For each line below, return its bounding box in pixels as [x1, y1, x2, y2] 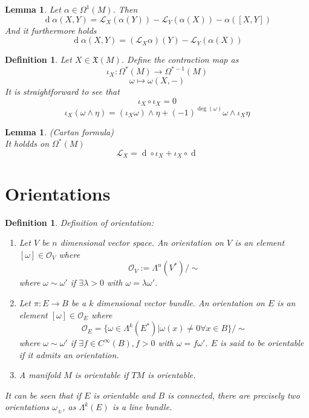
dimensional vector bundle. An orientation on [96, 296, 265, 309]
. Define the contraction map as [121, 53, 239, 66]
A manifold [19, 368, 61, 381]
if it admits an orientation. [19, 348, 119, 361]
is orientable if [74, 368, 129, 381]
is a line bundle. [112, 400, 172, 413]
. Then [112, 3, 138, 15]
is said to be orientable [220, 336, 304, 349]
